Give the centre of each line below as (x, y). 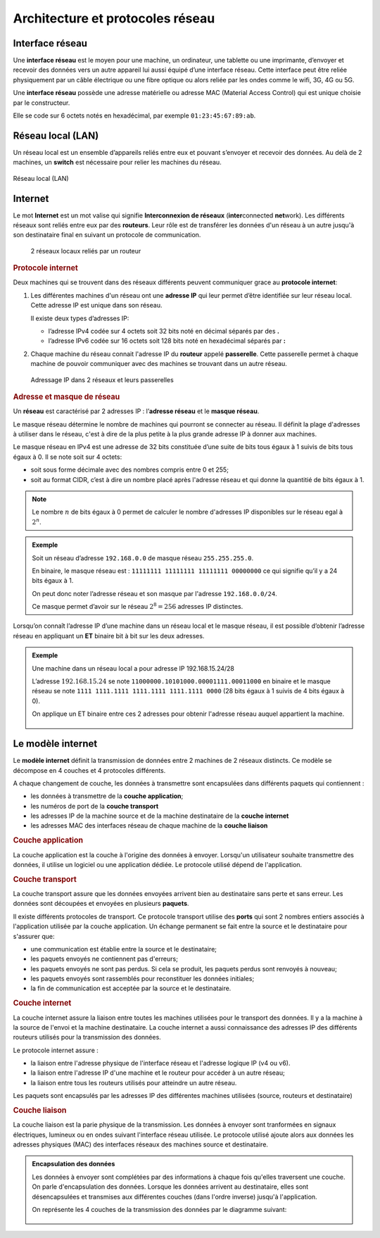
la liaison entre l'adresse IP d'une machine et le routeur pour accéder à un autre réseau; (158, 1073)
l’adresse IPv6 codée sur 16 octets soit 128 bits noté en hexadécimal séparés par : (167, 341)
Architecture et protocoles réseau (114, 18)
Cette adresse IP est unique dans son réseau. (96, 305)
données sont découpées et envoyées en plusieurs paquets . (101, 904)
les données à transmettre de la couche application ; (107, 796)
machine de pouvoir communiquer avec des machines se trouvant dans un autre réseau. (159, 364)
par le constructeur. (42, 103)
